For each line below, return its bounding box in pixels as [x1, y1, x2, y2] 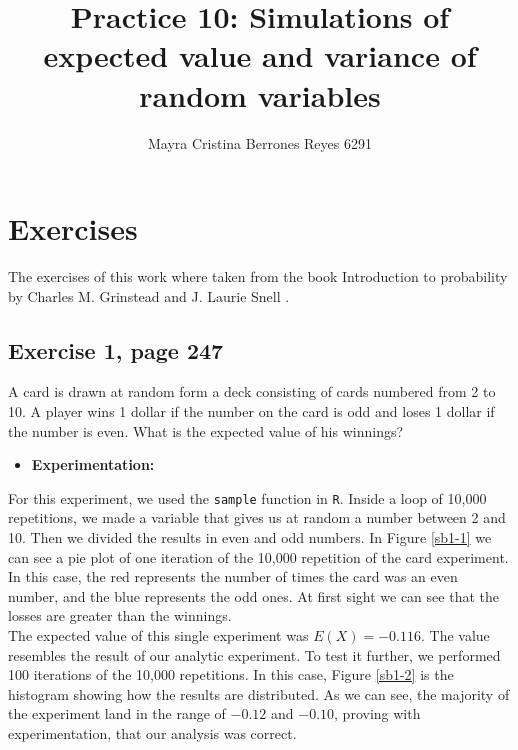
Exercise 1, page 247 [8, 334, 224, 365]
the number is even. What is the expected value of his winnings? [8, 420, 404, 441]
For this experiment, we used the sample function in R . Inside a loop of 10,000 [8, 487, 487, 508]
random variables [139, 74, 381, 115]
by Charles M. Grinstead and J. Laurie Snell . [8, 285, 290, 306]
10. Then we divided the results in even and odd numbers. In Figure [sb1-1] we [8, 527, 492, 548]
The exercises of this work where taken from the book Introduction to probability [8, 266, 508, 287]
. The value [421, 625, 490, 646]
